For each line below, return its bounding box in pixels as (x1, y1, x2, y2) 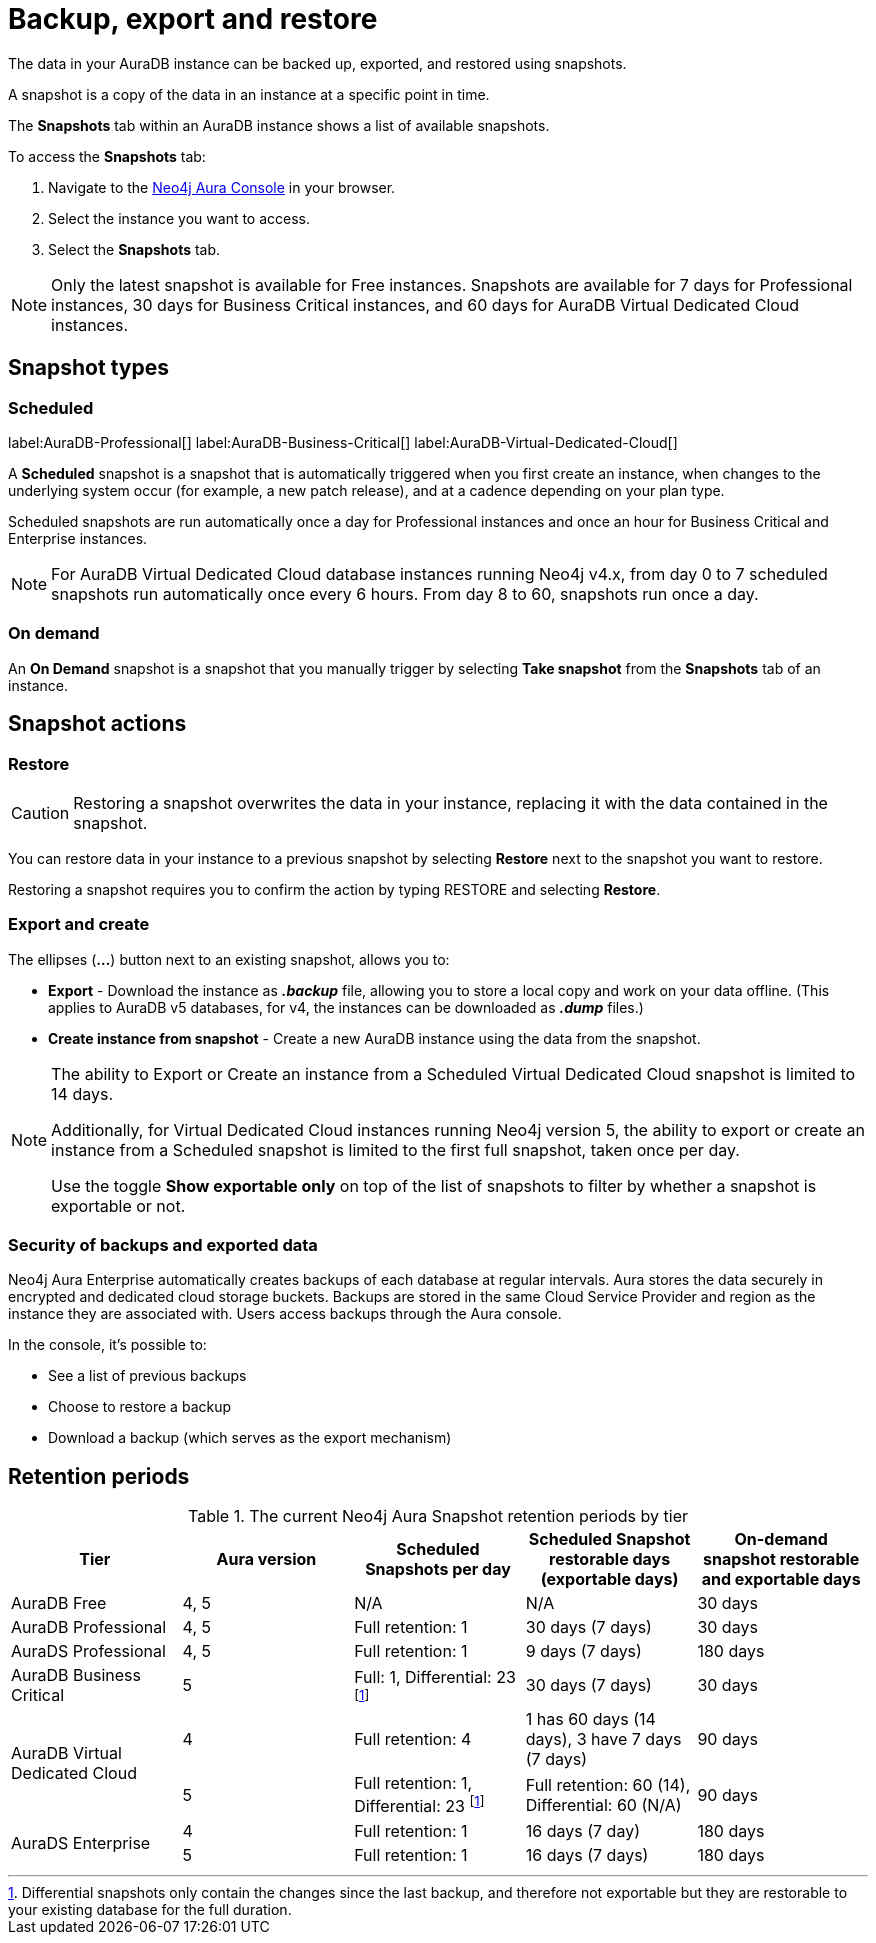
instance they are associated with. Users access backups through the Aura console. (8, 1305, 562, 1323)
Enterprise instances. (8, 529, 148, 547)
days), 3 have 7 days (525, 1729, 682, 1750)
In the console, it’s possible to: (8, 1336, 207, 1354)
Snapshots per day (365, 1559, 511, 1580)
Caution (11, 802, 70, 823)
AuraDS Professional (11, 1641, 166, 1662)
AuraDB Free (11, 1593, 107, 1614)
